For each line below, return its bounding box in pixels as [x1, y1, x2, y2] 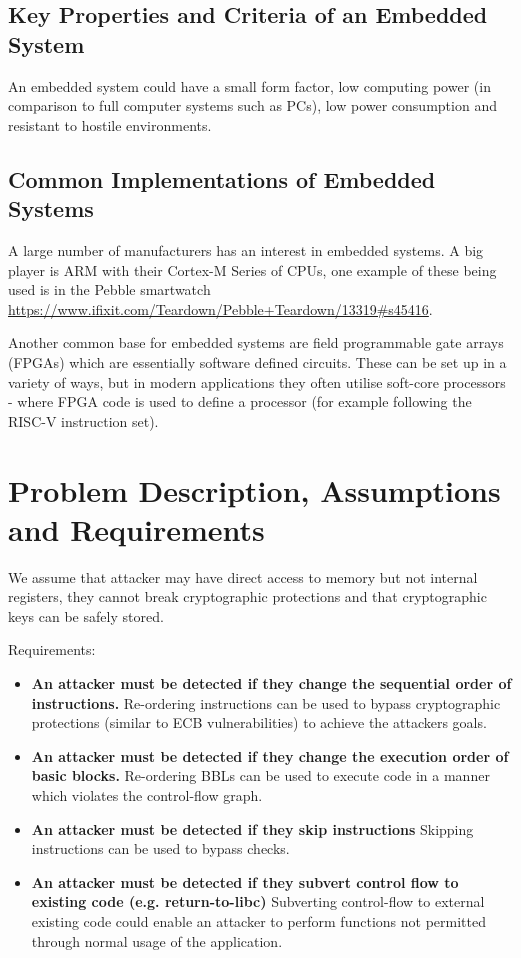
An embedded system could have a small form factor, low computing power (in [8, 75, 491, 96]
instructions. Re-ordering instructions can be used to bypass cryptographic [31, 692, 501, 713]
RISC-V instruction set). [8, 410, 159, 431]
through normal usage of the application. [31, 930, 283, 951]
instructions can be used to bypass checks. [31, 838, 290, 859]
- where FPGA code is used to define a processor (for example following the [8, 391, 472, 412]
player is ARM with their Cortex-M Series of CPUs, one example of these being [8, 259, 497, 280]
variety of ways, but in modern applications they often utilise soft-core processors [8, 371, 506, 392]
